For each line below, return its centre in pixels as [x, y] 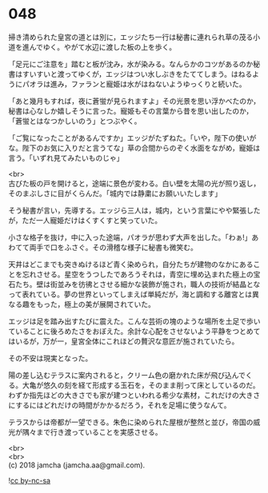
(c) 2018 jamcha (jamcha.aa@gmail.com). [77, 465]
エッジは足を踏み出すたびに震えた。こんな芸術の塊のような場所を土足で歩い [134, 321]
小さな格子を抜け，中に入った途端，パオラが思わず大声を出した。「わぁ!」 [130, 237]
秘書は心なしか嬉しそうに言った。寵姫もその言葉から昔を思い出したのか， [131, 111]
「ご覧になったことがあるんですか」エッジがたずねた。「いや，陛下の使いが [132, 137]
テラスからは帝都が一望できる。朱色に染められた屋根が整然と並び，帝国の [131, 422]
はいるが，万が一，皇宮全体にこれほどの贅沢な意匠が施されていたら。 [124, 341]
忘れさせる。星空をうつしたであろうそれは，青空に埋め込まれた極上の [138, 274]
